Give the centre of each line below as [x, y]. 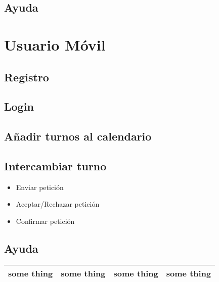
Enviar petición [40, 187]
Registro [27, 77]
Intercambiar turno [55, 166]
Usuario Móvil [55, 44]
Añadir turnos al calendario [78, 136]
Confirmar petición [45, 221]
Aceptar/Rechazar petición [58, 204]
